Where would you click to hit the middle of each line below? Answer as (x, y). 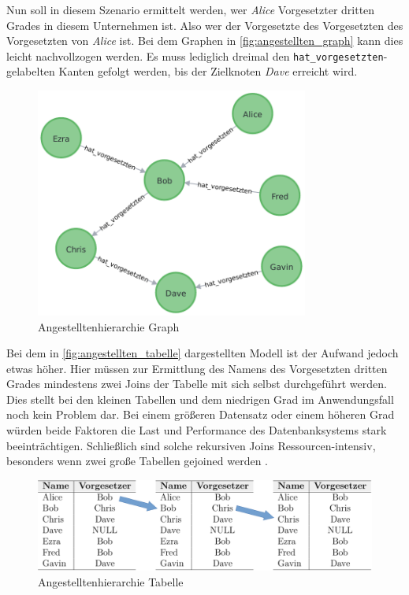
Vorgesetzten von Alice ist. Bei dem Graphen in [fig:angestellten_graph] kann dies (205, 41)
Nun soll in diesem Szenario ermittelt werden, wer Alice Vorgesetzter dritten (191, 9)
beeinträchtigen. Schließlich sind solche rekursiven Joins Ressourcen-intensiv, (191, 445)
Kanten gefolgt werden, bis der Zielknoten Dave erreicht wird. (208, 71)
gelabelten (31, 71)
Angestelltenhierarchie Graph (109, 326)
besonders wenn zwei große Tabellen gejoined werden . (137, 461)
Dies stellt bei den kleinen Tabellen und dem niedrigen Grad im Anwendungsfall (200, 399)
